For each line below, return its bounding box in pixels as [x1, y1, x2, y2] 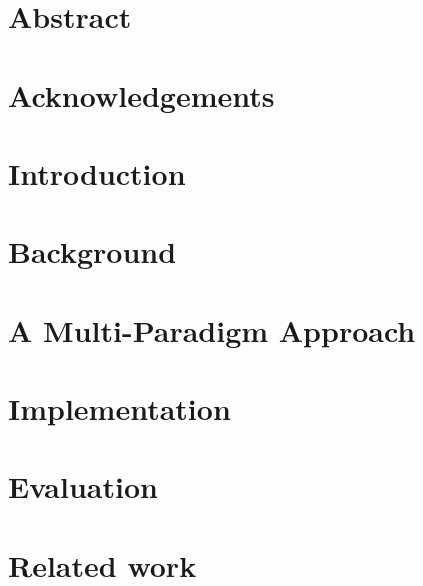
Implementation [8, 388, 231, 429]
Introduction [8, 152, 186, 193]
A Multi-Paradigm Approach [8, 309, 416, 350]
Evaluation [8, 466, 158, 507]
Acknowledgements [8, 74, 275, 115]
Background [8, 231, 177, 272]
